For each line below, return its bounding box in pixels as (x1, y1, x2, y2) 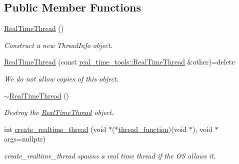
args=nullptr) (4, 133, 46, 144)
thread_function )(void (118, 123, 187, 134)
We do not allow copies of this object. (4, 73, 119, 83)
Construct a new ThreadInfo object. (4, 39, 112, 50)
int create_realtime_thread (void (4, 123, 106, 134)
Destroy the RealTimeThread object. (4, 107, 114, 117)
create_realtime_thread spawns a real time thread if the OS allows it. (4, 150, 216, 160)
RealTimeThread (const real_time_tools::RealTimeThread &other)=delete (4, 56, 235, 67)
